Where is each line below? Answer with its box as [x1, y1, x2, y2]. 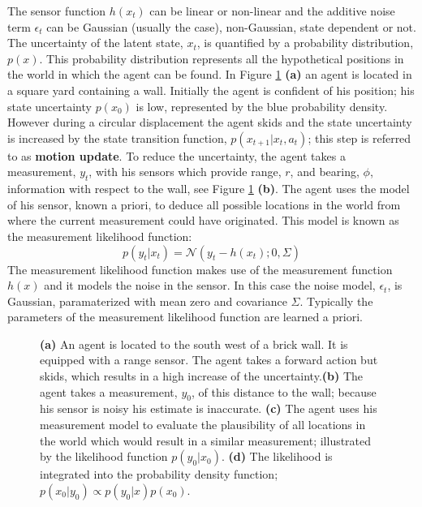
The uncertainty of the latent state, [7, 34, 183, 51]
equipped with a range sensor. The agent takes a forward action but [40, 351, 378, 368]
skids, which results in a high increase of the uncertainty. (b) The [40, 367, 364, 385]
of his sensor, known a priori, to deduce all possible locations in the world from [7, 195, 401, 213]
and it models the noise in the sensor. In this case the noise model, [44, 277, 376, 294]
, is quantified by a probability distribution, [196, 34, 414, 51]
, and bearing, [290, 163, 360, 180]
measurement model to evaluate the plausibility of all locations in [40, 416, 366, 433]
